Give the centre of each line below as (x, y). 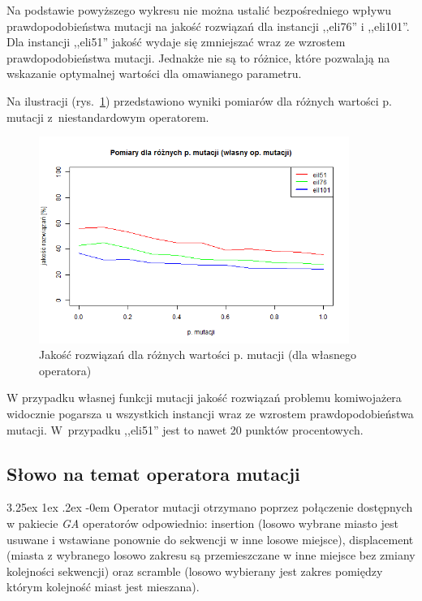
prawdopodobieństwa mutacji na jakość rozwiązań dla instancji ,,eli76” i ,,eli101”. (208, 26)
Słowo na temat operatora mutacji (153, 473)
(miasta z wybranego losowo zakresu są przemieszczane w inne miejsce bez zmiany (211, 555)
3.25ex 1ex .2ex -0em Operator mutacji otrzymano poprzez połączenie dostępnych (210, 507)
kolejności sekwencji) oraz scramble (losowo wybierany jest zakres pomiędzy (195, 571)
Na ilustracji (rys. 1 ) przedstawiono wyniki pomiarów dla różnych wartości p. (200, 100)
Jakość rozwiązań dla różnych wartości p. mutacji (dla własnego (198, 355)
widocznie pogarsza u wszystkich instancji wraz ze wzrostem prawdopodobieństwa (210, 413)
